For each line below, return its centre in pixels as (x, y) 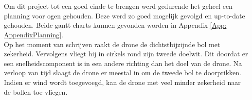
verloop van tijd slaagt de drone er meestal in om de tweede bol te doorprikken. (123, 73)
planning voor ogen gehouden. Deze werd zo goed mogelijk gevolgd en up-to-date (125, 15)
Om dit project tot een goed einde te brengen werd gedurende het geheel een (118, 6)
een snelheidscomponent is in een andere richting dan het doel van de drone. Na (123, 63)
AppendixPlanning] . (34, 34)
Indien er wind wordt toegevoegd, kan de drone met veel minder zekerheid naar (122, 82)
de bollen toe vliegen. (36, 92)
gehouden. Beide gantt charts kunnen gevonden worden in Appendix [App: (115, 25)
